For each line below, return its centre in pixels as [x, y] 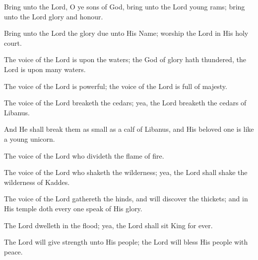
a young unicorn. [30, 138]
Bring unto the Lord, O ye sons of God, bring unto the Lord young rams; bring [125, 6]
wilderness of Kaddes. [37, 182]
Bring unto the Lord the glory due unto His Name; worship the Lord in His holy [126, 33]
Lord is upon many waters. [45, 69]
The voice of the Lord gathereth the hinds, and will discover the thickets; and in [126, 199]
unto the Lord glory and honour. [54, 16]
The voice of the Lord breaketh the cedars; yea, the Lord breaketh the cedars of [125, 103]
